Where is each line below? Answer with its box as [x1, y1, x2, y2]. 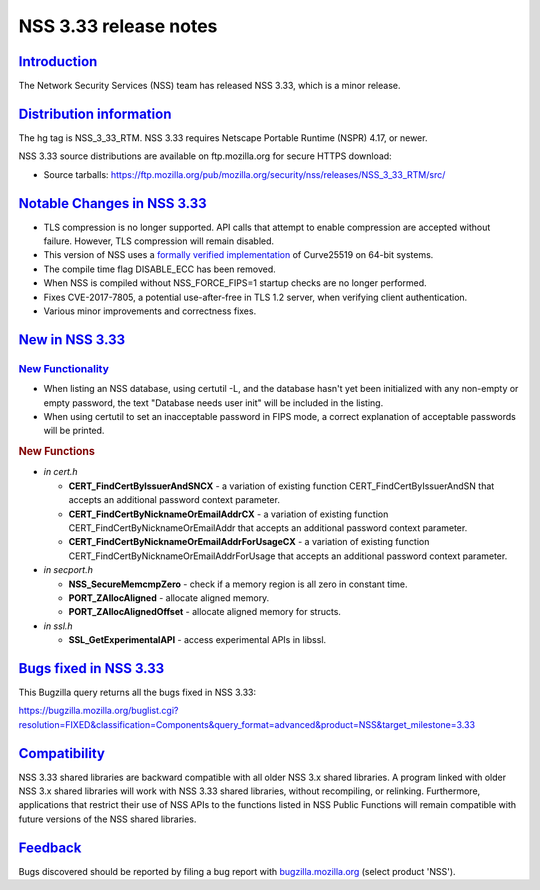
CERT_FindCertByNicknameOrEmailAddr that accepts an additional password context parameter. [68, 521, 468, 534]
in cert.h [43, 466, 79, 478]
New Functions [18, 445, 95, 459]
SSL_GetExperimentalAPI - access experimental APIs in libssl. [68, 634, 327, 646]
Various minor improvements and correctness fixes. [43, 305, 257, 317]
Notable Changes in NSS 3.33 [18, 195, 207, 212]
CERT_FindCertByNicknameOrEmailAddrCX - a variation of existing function [68, 508, 389, 520]
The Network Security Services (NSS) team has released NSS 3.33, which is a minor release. [18, 80, 401, 92]
